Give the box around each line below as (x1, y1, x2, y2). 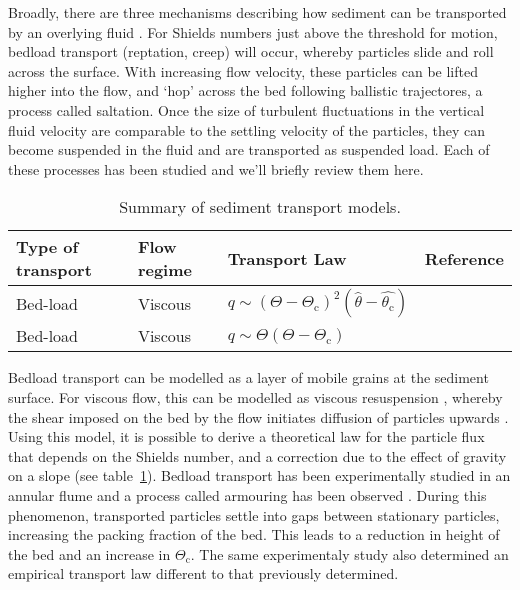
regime (137, 258, 192, 282)
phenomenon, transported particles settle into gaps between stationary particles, (8, 504, 500, 525)
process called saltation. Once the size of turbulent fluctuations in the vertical (8, 99, 485, 120)
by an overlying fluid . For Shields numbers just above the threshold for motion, (8, 21, 498, 42)
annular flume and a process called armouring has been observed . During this (8, 484, 487, 505)
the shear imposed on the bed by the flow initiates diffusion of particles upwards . (8, 406, 509, 427)
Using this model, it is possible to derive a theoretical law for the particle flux (8, 426, 485, 447)
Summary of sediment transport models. (119, 195, 401, 219)
